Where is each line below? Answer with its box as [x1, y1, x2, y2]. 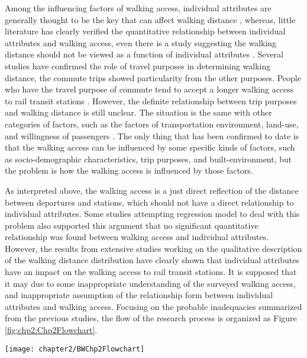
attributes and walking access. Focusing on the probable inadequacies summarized [5, 300, 302, 312]
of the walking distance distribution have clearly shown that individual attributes [5, 254, 299, 266]
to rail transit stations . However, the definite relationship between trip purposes [5, 94, 297, 107]
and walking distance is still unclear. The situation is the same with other [5, 106, 272, 119]
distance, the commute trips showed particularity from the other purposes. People [5, 71, 301, 84]
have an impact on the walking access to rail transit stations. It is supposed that [5, 266, 297, 278]
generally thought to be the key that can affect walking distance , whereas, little [5, 13, 296, 25]
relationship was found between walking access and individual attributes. [5, 231, 269, 243]
